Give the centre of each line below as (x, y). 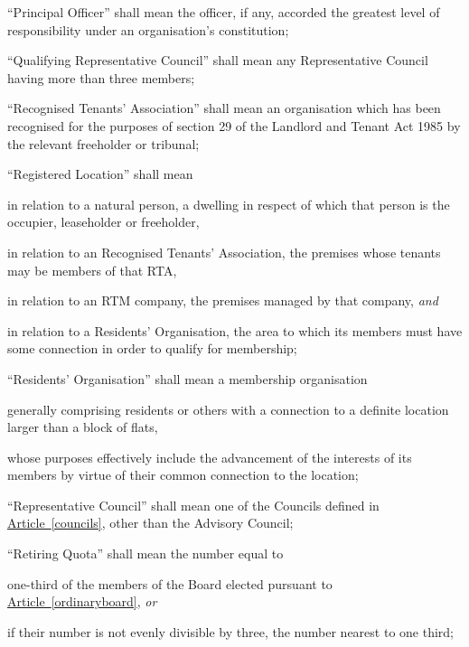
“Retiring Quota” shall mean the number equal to (145, 553)
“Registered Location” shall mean (100, 174)
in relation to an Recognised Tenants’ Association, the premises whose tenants (224, 252)
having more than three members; (101, 77)
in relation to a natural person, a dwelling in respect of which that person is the (229, 204)
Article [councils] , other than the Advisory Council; (150, 523)
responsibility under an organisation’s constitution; (148, 29)
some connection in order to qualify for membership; (152, 348)
